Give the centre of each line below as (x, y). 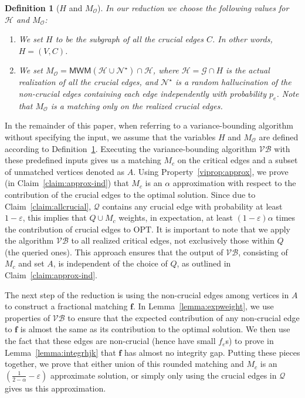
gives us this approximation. (55, 388)
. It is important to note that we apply (221, 229)
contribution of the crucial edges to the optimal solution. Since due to (130, 194)
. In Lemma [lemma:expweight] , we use (203, 306)
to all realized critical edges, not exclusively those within (173, 240)
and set (31, 263)
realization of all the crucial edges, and (88, 82)
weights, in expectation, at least (176, 217)
